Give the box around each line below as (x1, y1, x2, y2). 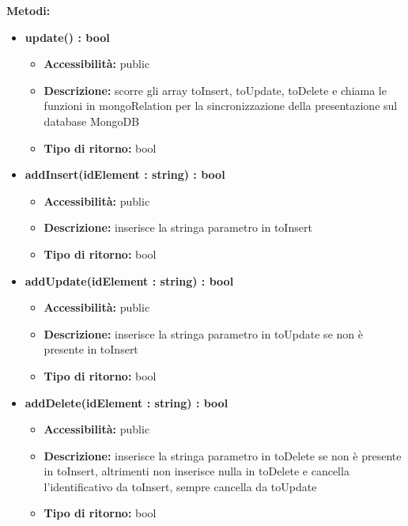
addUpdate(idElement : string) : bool (25, 272, 234, 289)
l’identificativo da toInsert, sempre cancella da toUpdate (43, 478, 317, 494)
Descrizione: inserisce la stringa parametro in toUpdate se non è (43, 325, 363, 342)
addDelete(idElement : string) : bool (25, 394, 229, 411)
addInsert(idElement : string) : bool (25, 166, 225, 183)
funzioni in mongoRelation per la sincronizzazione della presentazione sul (43, 97, 398, 114)
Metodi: (6, 2, 51, 18)
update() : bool (25, 28, 110, 45)
